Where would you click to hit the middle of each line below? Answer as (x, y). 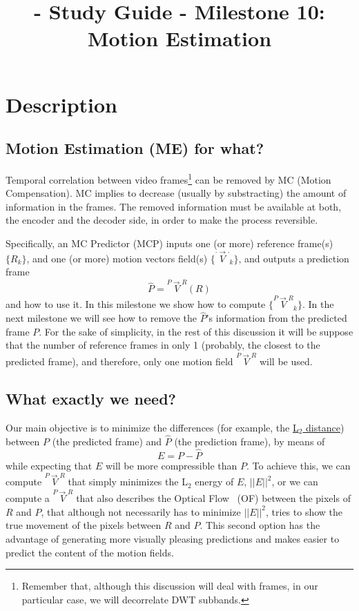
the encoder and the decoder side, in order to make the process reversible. (162, 220)
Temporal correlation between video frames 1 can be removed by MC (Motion (168, 178)
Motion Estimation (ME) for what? (135, 148)
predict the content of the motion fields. (90, 552)
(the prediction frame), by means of (250, 441)
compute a (28, 498)
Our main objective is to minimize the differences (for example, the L (152, 428)
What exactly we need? (91, 399)
